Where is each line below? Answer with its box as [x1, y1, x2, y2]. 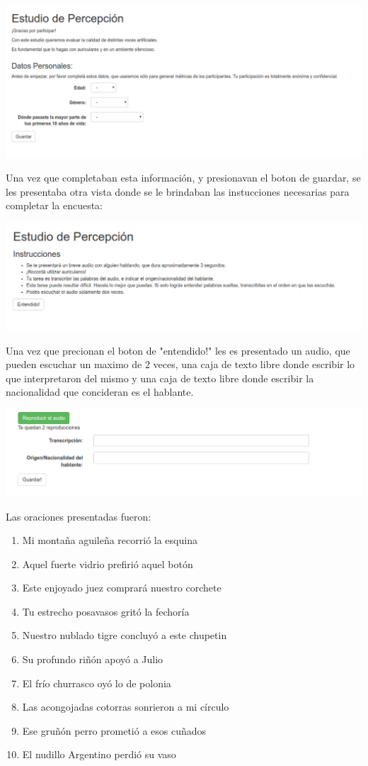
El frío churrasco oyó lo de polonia [22, 675, 171, 690]
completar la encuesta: [6, 198, 103, 213]
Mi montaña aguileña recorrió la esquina [22, 533, 197, 548]
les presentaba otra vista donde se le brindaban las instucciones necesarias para [6, 184, 350, 199]
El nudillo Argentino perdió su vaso [22, 747, 176, 762]
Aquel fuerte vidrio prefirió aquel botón [22, 556, 193, 571]
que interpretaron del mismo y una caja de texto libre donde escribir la [6, 370, 314, 385]
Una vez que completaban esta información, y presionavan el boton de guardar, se [6, 170, 361, 185]
